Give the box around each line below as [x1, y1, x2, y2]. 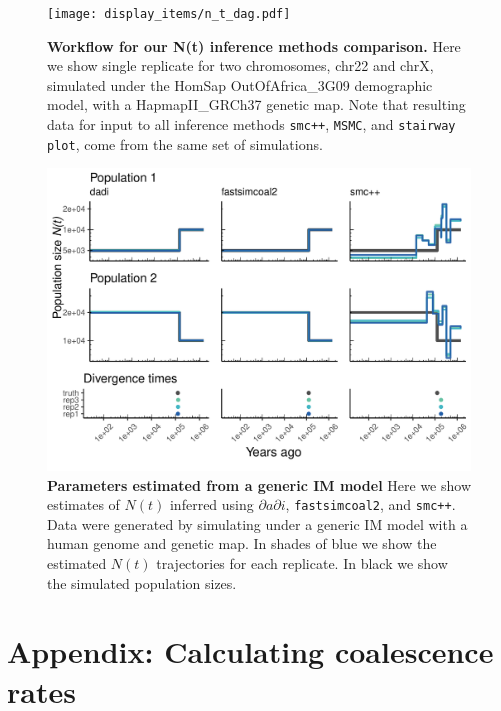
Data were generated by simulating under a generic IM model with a [47, 513, 468, 534]
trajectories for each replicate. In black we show [156, 553, 448, 574]
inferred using [169, 494, 254, 515]
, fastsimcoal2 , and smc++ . [285, 494, 456, 515]
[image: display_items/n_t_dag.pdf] [47, 7, 291, 21]
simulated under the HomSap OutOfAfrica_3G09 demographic [47, 74, 433, 95]
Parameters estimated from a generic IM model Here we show [47, 474, 472, 495]
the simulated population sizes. [47, 572, 237, 593]
